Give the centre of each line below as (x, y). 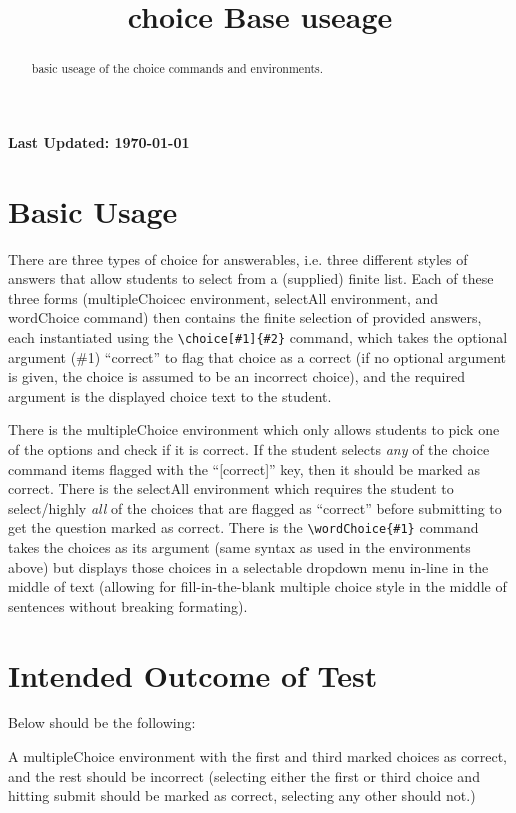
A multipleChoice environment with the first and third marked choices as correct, (257, 756)
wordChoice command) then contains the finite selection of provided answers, (245, 317)
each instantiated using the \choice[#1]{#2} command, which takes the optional (258, 336)
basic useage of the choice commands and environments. (177, 68)
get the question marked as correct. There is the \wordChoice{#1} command (243, 527)
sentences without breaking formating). (128, 605)
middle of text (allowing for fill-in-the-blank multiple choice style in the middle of (257, 586)
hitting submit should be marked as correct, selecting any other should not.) (242, 795)
